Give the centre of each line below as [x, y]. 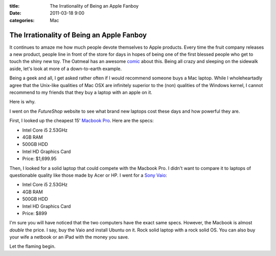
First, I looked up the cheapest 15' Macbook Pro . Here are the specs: [82, 121]
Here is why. [22, 102]
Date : [15, 13]
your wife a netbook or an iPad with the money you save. [69, 237]
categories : [22, 20]
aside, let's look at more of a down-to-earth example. [66, 69]
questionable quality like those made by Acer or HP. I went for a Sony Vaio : [88, 175]
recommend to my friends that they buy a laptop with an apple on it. [81, 93]
